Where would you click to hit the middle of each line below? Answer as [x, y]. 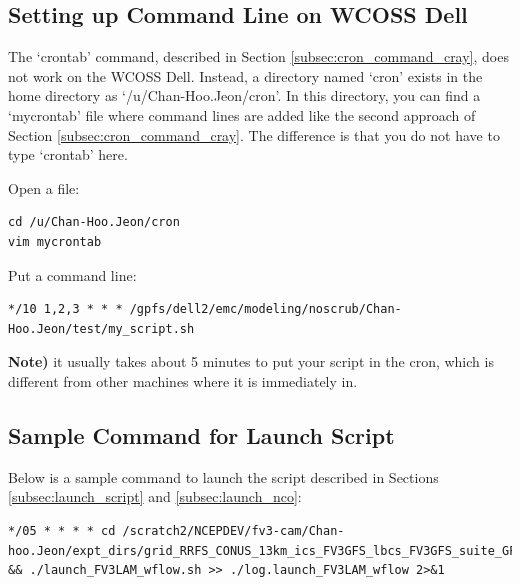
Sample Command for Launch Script [201, 434]
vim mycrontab [55, 241]
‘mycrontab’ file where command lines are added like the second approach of [242, 114]
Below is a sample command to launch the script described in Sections [223, 476]
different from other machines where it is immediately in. [183, 380]
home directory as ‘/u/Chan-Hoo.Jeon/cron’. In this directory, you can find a [244, 95]
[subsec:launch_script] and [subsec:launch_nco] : [155, 496]
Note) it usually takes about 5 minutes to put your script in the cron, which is [251, 361]
